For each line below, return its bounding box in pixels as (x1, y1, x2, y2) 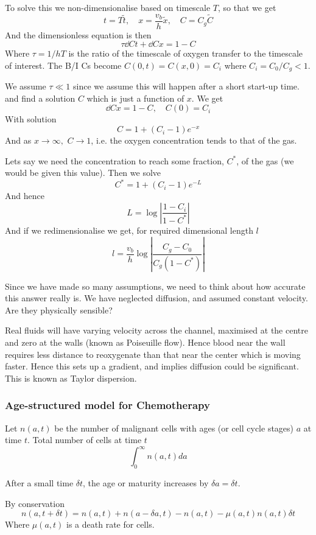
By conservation (5, 497, 65, 509)
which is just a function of (86, 91, 184, 104)
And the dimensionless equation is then (5, 28, 152, 41)
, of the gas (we (236, 154, 294, 167)
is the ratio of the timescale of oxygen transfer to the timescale (68, 47, 303, 60)
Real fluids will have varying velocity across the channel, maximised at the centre (5, 324, 308, 337)
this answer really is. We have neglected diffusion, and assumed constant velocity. (5, 292, 308, 304)
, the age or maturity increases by (83, 477, 209, 489)
